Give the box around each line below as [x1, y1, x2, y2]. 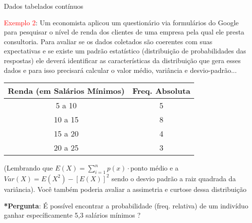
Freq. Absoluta [132, 85, 191, 97]
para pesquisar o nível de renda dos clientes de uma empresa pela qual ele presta [4, 27, 245, 37]
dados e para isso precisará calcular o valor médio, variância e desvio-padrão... [4, 65, 237, 75]
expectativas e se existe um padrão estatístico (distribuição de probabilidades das [4, 46, 246, 56]
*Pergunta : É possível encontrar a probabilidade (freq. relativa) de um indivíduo [4, 200, 249, 210]
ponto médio [130, 165, 168, 172]
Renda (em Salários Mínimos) [8, 85, 125, 97]
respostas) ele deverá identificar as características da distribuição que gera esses [4, 55, 241, 65]
